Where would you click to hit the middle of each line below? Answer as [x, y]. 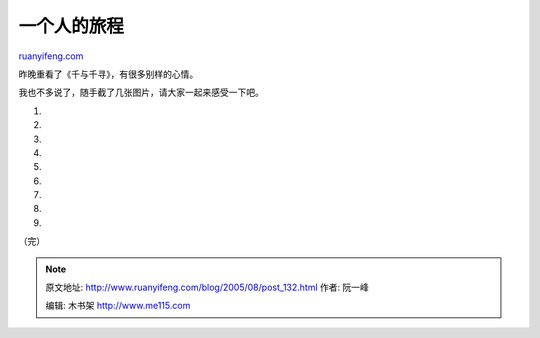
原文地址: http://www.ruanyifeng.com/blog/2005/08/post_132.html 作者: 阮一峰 [207, 287]
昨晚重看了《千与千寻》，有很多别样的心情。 [108, 74]
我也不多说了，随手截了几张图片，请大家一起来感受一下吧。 [141, 92]
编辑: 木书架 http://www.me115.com [118, 306]
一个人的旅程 [71, 26]
